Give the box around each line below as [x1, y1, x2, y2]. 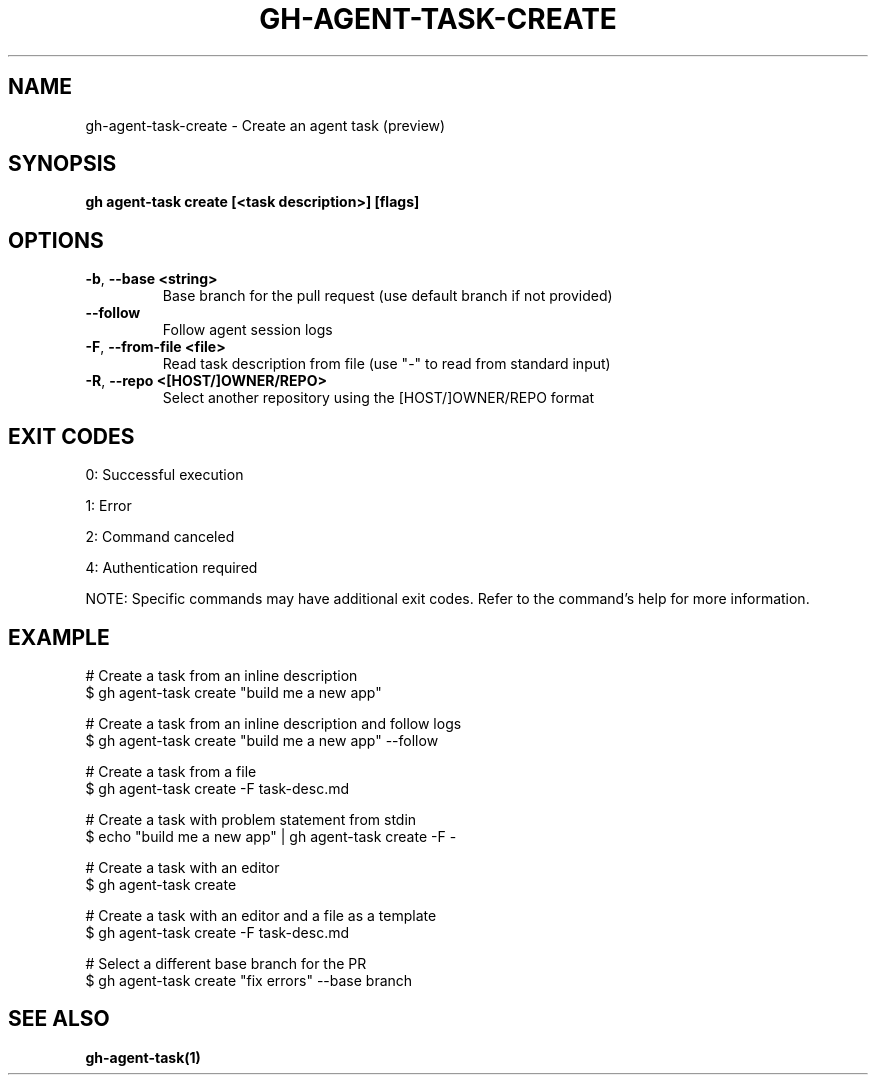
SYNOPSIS [8, 151, 117, 177]
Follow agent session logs [162, 321, 333, 339]
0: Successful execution [85, 466, 244, 484]
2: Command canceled [85, 528, 235, 546]
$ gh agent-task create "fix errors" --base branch [85, 971, 413, 989]
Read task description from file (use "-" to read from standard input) [162, 355, 611, 373]
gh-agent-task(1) [85, 1048, 201, 1066]
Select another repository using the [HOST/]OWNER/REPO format [162, 389, 595, 407]
